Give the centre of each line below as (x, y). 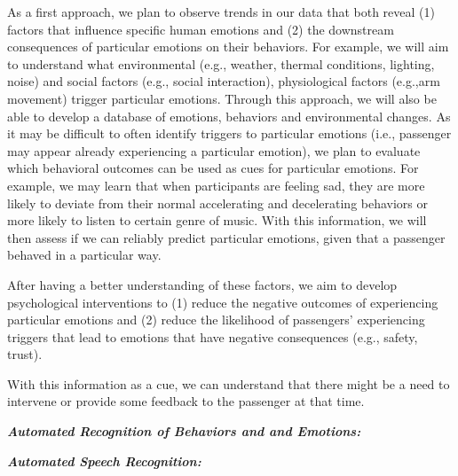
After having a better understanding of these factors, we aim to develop (202, 284)
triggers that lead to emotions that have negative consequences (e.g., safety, (213, 336)
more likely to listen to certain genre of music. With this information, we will (217, 220)
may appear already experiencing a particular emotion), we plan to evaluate (214, 150)
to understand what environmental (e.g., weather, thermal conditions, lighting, (221, 63)
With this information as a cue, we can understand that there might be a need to (229, 383)
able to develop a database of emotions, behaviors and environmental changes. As (229, 116)
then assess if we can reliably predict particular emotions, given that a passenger (226, 237)
